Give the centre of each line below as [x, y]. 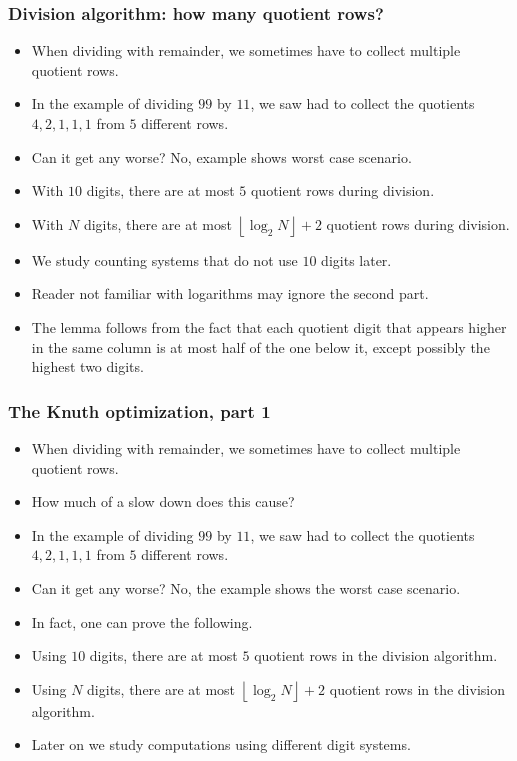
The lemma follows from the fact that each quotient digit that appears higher [269, 326]
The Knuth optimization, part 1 [139, 410]
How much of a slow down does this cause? [163, 501]
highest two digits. [87, 366]
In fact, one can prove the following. [142, 621]
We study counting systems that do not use [164, 259]
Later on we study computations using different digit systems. [221, 744]
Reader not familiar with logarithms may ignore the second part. [230, 293]
